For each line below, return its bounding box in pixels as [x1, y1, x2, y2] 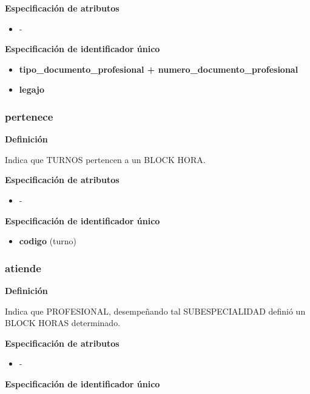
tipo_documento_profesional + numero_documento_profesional [19, 62, 298, 75]
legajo [19, 83, 44, 96]
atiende [5, 260, 41, 275]
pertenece [5, 109, 53, 124]
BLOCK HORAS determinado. [5, 316, 121, 329]
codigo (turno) [19, 235, 77, 247]
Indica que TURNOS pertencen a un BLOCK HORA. [5, 153, 206, 165]
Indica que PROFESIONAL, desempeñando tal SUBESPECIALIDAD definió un [5, 304, 306, 317]
